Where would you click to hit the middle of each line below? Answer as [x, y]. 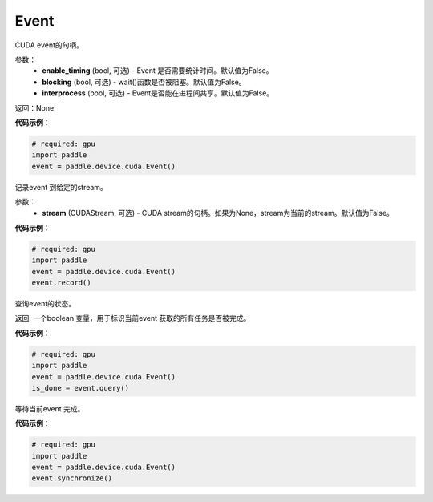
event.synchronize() [72, 478]
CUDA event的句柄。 [49, 45]
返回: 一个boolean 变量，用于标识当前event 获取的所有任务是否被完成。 [133, 318]
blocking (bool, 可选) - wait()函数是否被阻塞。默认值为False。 [144, 82]
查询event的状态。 [45, 303]
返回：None [34, 107]
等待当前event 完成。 [50, 408]
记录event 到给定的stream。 [61, 187]
